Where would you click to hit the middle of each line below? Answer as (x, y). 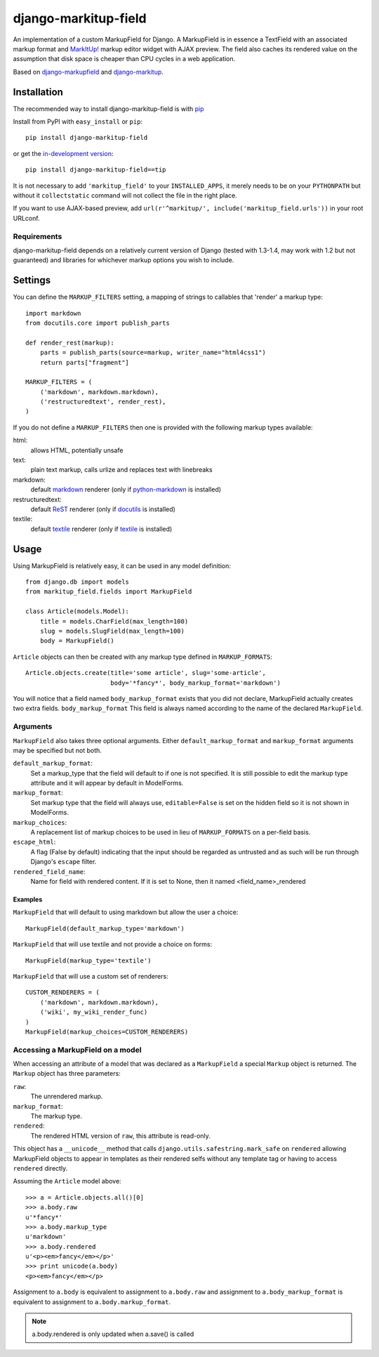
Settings (32, 280)
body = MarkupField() (77, 641)
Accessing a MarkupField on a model (77, 1050)
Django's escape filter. (64, 862)
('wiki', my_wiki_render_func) (94, 1012)
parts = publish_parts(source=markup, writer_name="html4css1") (153, 353)
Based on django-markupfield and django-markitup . (88, 72)
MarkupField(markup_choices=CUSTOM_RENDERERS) (107, 1031)
